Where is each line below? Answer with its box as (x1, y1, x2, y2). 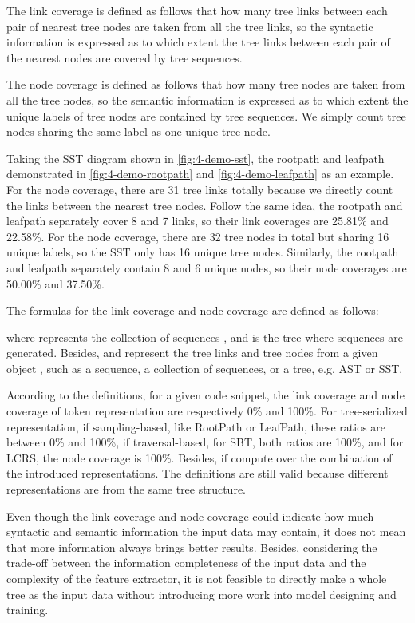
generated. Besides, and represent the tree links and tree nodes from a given (6, 344, 378, 361)
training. (6, 601, 49, 618)
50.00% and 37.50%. (6, 275, 105, 292)
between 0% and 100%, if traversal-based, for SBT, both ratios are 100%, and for (6, 434, 404, 450)
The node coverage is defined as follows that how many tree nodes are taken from (6, 76, 405, 93)
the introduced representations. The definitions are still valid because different (6, 465, 389, 482)
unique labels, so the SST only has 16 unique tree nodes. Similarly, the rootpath (6, 244, 399, 260)
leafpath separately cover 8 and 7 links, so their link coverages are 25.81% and (6, 212, 389, 229)
